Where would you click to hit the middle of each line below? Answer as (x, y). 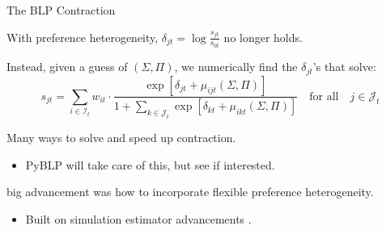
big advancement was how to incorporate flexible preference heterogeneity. (190, 192)
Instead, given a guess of (67, 67)
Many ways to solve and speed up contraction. (121, 138)
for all (324, 96)
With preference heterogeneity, (83, 37)
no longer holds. (263, 37)
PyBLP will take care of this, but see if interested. (150, 164)
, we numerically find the (236, 67)
